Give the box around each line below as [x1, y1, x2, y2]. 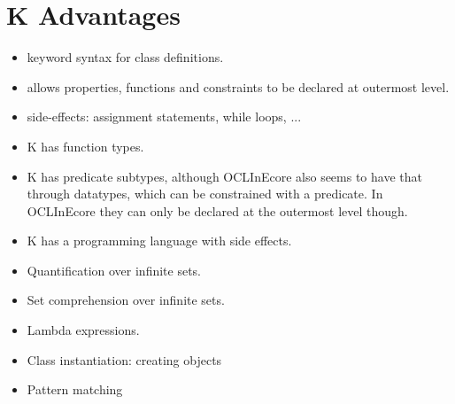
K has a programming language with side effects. [27, 231, 292, 250]
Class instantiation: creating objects [27, 350, 222, 369]
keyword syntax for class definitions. [27, 48, 224, 66]
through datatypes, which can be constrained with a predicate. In [27, 184, 383, 203]
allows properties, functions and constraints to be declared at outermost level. [27, 77, 450, 96]
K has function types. [27, 136, 144, 155]
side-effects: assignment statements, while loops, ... [27, 107, 302, 126]
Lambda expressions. [27, 321, 140, 339]
